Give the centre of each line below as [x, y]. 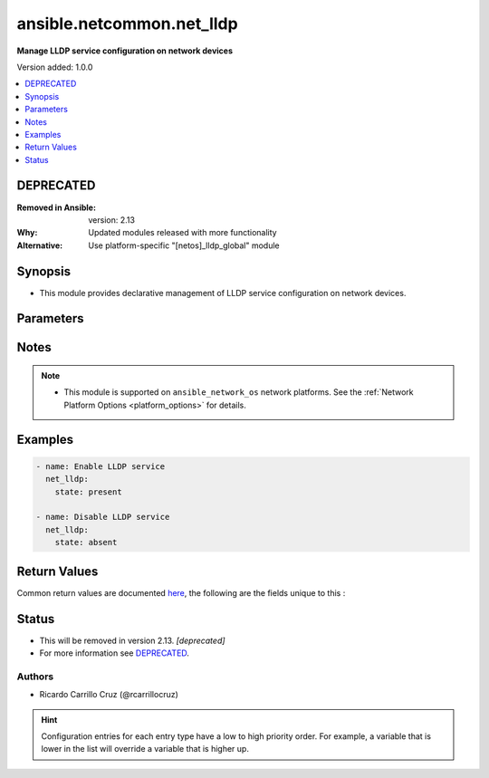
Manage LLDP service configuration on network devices [125, 51]
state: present [88, 492]
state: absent [86, 543]
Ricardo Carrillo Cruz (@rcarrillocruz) [109, 695]
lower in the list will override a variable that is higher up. [145, 749]
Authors [35, 677]
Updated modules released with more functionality [182, 233]
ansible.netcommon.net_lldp [128, 24]
